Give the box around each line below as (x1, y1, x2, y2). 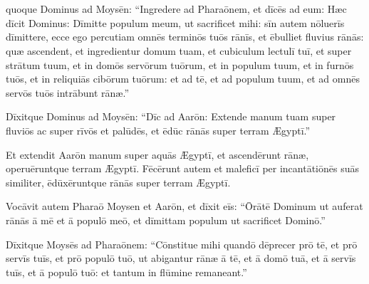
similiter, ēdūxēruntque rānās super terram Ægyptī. (6, 174, 231, 189)
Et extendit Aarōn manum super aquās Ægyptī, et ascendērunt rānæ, (6, 147, 309, 162)
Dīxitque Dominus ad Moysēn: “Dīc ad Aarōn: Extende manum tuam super (6, 109, 336, 124)
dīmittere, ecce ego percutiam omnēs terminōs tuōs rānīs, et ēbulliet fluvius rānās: (6, 29, 364, 44)
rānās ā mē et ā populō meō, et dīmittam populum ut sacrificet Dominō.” (6, 212, 326, 227)
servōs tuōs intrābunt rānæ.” (6, 85, 130, 100)
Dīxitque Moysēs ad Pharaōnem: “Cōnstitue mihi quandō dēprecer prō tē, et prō (6, 236, 358, 251)
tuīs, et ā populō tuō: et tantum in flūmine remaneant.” (6, 264, 247, 279)
